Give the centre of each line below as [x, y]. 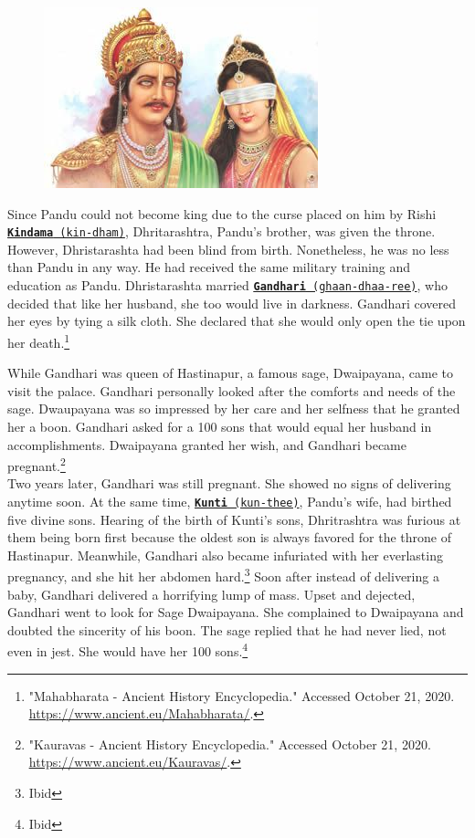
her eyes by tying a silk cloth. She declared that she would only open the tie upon [237, 321]
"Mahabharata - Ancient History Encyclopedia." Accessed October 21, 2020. [242, 695]
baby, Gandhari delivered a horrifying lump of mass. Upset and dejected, [211, 594]
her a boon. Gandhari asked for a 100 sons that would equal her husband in [220, 426]
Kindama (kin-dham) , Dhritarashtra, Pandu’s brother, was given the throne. [222, 231]
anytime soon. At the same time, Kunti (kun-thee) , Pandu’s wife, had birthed [230, 501]
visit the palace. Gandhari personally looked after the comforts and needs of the [232, 390]
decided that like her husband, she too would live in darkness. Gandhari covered [232, 303]
